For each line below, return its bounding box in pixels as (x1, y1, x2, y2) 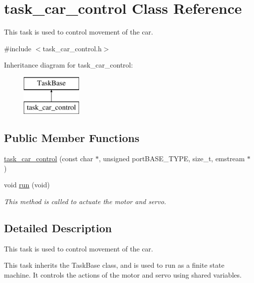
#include (4, 43, 32, 53)
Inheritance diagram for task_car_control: (4, 60, 133, 70)
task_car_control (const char (4, 153, 93, 164)
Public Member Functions (4, 130, 139, 145)
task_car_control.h (42, 43, 102, 53)
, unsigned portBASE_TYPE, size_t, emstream (99, 153, 245, 164)
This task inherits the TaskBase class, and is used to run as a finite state (4, 260, 224, 270)
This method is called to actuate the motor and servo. (4, 196, 167, 207)
